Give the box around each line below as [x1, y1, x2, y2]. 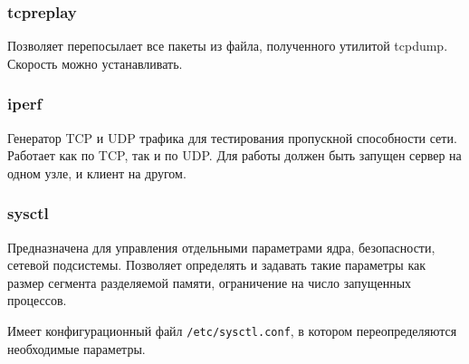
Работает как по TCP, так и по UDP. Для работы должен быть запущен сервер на [7, 146, 462, 165]
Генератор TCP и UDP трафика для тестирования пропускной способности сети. [7, 128, 457, 147]
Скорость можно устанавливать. [7, 53, 183, 72]
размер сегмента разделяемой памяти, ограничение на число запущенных [7, 273, 412, 292]
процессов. [7, 291, 67, 310]
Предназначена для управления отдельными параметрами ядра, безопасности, [7, 237, 435, 256]
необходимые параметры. [7, 339, 146, 358]
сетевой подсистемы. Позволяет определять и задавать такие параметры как [7, 255, 426, 274]
